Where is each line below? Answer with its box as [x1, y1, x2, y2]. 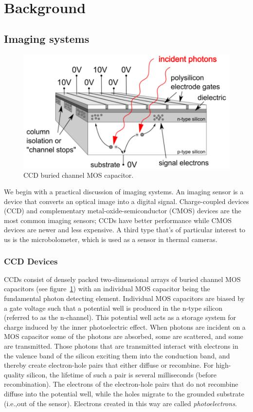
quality [4, 369, 25, 379]
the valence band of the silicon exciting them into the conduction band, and [4, 350, 230, 360]
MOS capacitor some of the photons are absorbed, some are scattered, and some [4, 331, 243, 341]
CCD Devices [4, 255, 58, 267]
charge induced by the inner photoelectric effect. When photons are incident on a [4, 321, 246, 332]
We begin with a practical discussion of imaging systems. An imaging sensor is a [4, 187, 244, 197]
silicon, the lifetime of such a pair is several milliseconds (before [27, 369, 217, 379]
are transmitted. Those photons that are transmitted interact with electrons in [4, 341, 238, 351]
